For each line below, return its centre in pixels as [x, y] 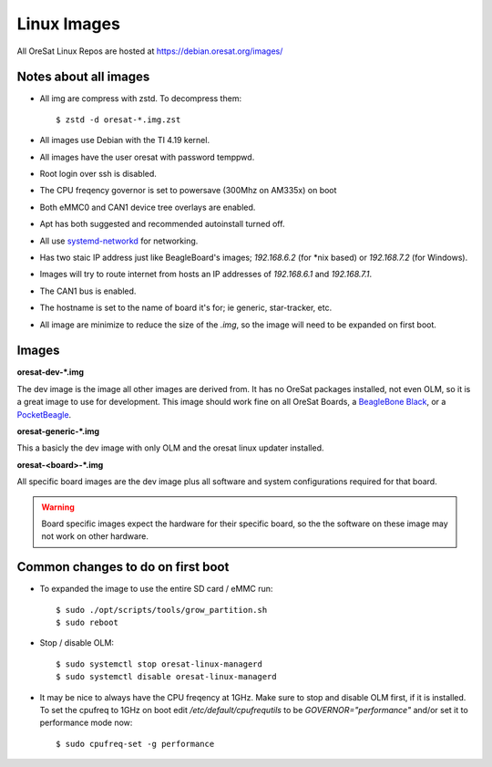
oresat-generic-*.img [58, 431]
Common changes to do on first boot [123, 567]
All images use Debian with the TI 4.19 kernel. [124, 140]
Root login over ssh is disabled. [98, 174]
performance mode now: [86, 723]
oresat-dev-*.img [51, 372]
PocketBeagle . [44, 414]
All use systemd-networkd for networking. [119, 241]
